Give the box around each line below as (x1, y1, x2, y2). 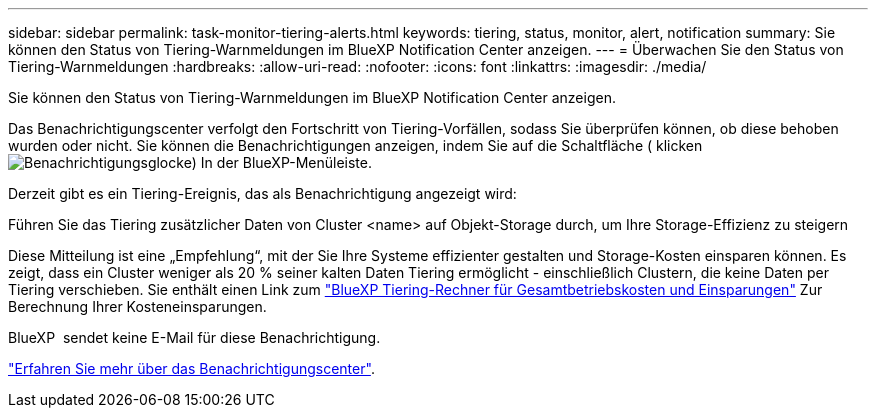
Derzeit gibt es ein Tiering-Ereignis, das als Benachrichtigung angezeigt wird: (8, 185, 517, 202)
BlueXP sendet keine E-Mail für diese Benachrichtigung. (8, 329, 381, 346)
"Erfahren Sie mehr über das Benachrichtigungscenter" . (8, 360, 375, 377)
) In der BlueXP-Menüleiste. (191, 154, 372, 171)
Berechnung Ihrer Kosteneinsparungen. (8, 298, 267, 315)
